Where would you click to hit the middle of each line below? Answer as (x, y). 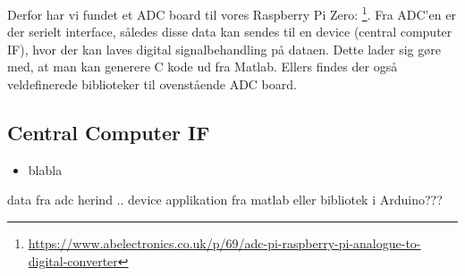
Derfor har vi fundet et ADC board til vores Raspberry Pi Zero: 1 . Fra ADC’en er (232, 13)
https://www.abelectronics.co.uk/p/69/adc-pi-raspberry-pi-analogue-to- (224, 243)
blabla (45, 169)
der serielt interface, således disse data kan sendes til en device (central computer (230, 32)
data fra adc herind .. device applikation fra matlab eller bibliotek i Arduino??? (225, 200)
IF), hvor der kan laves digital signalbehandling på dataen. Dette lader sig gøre (224, 49)
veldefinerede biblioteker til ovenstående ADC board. (152, 84)
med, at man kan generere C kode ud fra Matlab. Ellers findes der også (203, 67)
